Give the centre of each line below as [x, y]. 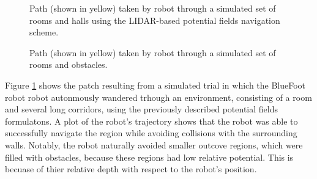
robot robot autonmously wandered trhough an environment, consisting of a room [158, 97]
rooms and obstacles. [69, 64]
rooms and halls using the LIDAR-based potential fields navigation [155, 20]
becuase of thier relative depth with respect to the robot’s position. [131, 169]
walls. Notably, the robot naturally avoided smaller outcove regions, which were [154, 144]
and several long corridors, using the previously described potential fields [142, 109]
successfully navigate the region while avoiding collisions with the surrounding [151, 133]
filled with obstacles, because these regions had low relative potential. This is [149, 157]
